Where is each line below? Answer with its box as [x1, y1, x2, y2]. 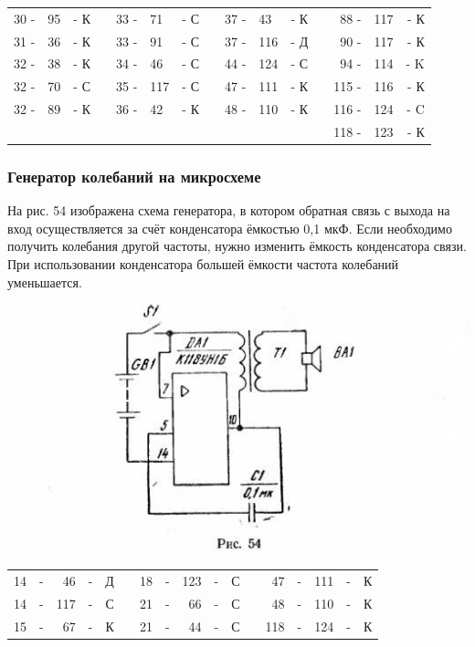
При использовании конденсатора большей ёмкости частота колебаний [7, 255, 399, 274]
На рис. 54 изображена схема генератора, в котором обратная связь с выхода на [7, 201, 450, 220]
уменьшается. [7, 272, 82, 291]
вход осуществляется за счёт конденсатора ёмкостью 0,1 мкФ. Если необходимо [7, 218, 452, 237]
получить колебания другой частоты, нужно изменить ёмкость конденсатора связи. [7, 236, 467, 256]
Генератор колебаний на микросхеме [7, 164, 261, 187]
